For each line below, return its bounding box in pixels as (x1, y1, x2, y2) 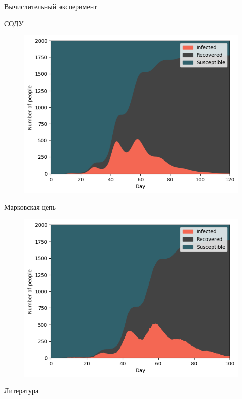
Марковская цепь (4, 201, 56, 212)
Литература (4, 385, 39, 396)
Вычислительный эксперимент (4, 1, 97, 11)
